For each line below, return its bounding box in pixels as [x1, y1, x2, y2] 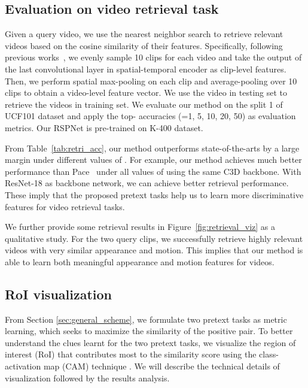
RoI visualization [5, 284, 112, 303]
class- [259, 348, 279, 360]
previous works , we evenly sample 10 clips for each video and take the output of [5, 51, 302, 63]
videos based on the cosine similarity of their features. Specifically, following [5, 39, 283, 51]
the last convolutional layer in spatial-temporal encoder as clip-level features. [5, 62, 286, 75]
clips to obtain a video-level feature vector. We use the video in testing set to [5, 86, 288, 99]
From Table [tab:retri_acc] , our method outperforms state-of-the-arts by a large [5, 141, 300, 154]
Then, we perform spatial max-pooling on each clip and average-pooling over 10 [5, 74, 297, 87]
